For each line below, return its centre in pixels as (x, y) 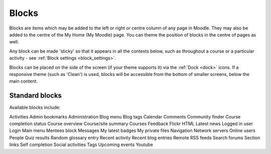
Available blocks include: (35, 107)
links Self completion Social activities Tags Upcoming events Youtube (81, 144)
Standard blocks (36, 96)
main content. (23, 81)
